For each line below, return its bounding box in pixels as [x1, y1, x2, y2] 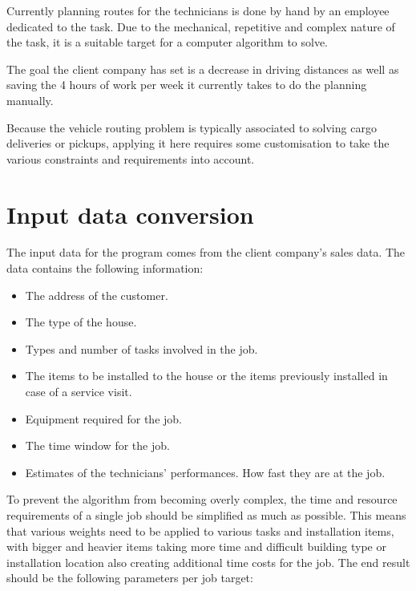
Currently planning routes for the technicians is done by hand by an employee [6, 2, 390, 18]
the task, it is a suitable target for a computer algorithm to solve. [6, 34, 329, 51]
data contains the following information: [6, 260, 204, 277]
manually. [6, 91, 54, 108]
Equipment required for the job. [25, 410, 182, 427]
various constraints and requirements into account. [6, 150, 255, 167]
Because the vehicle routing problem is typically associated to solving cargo [6, 119, 377, 136]
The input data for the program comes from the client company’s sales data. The [6, 244, 406, 261]
